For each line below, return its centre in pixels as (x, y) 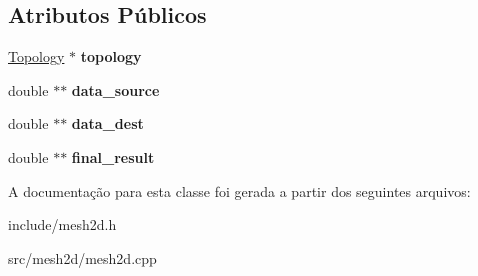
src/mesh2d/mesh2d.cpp (82, 257)
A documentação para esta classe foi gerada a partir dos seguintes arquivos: (239, 190)
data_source (115, 89)
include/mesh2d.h (62, 224)
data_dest (107, 123)
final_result (113, 156)
